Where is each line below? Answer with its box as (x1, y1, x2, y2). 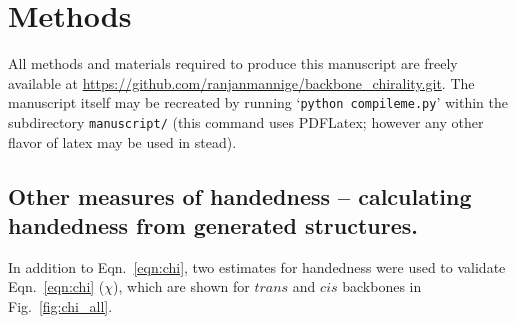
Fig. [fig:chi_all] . (8, 296, 113, 316)
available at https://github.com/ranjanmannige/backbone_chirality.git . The (8, 72, 475, 93)
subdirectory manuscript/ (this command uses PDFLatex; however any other (8, 111, 484, 132)
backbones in (342, 276, 422, 297)
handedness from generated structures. (8, 210, 418, 240)
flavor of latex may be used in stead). (8, 131, 237, 152)
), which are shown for (113, 276, 250, 297)
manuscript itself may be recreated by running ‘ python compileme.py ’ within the (8, 92, 508, 113)
